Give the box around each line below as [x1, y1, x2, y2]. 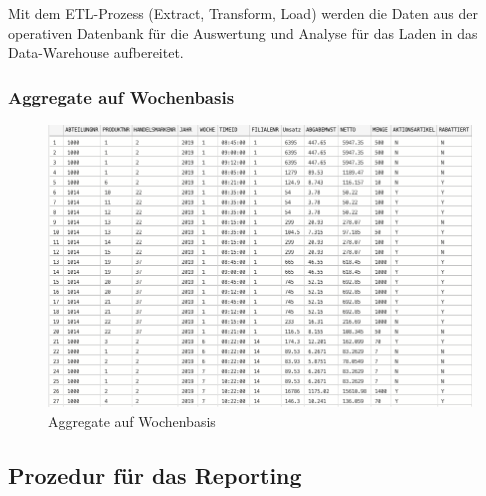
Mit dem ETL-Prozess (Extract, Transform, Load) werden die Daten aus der [8, 3, 478, 23]
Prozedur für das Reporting [8, 459, 302, 490]
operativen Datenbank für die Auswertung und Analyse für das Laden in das [8, 22, 478, 43]
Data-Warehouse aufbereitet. [8, 42, 184, 63]
